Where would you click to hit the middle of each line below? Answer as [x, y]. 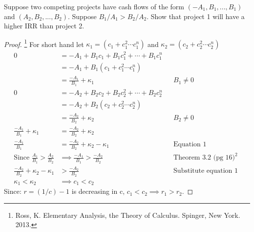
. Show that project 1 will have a [196, 16]
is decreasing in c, [98, 191]
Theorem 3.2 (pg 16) [204, 158]
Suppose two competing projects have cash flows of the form [94, 6]
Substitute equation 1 [206, 171]
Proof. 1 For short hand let [44, 43]
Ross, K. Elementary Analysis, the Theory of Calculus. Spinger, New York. [128, 215]
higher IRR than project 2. [44, 26]
